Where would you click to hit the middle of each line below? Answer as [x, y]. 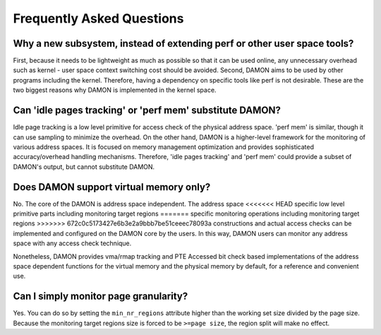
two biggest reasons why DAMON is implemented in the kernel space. [115, 90]
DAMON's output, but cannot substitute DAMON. [84, 167]
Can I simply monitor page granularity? [101, 296]
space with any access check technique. [72, 243]
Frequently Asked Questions [98, 18]
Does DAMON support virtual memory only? [112, 187]
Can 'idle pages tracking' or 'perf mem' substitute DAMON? [147, 111]
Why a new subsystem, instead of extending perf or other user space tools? [183, 43]
